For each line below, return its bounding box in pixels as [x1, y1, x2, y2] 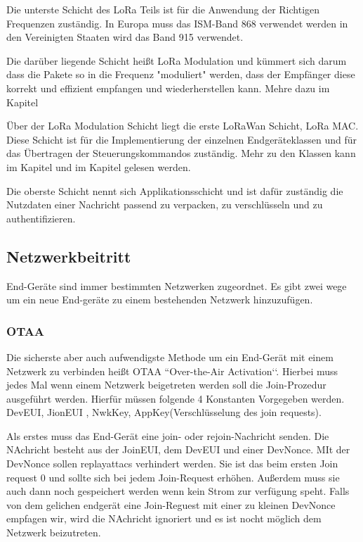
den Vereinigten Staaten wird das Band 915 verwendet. [6, 30, 244, 44]
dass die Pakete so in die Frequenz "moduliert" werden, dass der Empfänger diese [6, 67, 355, 82]
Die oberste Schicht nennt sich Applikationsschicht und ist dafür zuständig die [6, 183, 343, 198]
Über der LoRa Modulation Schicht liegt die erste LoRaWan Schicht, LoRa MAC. [6, 118, 359, 133]
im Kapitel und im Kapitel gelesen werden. [6, 159, 191, 174]
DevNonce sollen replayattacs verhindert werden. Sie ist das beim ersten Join [6, 456, 338, 471]
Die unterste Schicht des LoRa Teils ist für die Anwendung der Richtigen [6, 2, 320, 16]
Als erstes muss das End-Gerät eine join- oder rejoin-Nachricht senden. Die [6, 428, 329, 443]
